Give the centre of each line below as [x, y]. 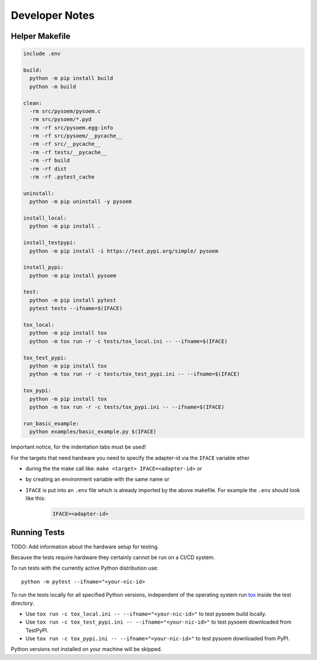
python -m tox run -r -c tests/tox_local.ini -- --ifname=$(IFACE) [129, 341]
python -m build [53, 86]
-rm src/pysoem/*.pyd [61, 119]
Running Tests [38, 532]
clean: [33, 103]
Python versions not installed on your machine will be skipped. [87, 649]
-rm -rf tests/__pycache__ [68, 152]
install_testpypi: [50, 243]
